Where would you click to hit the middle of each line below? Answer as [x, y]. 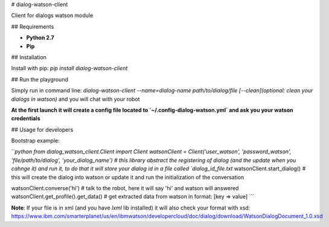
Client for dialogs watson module [52, 16]
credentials [26, 118]
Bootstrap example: [35, 141]
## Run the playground [40, 79]
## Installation [29, 57]
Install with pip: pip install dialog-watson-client [69, 68]
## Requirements [33, 27]
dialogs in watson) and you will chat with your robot [75, 99]
